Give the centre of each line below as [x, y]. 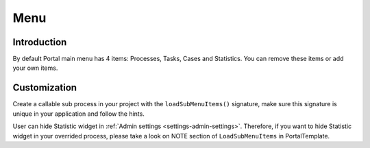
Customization [45, 88]
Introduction [40, 42]
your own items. [35, 68]
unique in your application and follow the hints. [79, 114]
